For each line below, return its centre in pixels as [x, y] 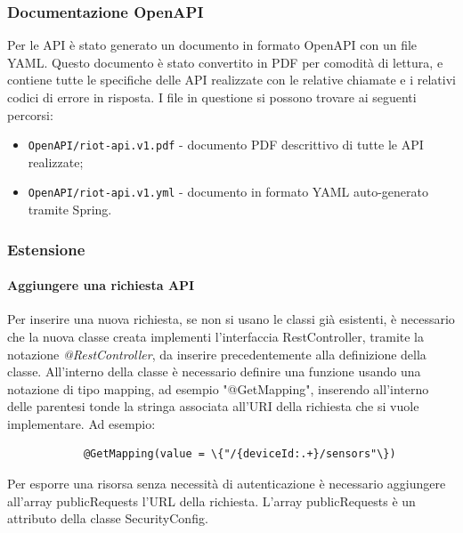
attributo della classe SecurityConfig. [108, 518]
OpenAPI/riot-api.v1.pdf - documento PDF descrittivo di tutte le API [226, 145]
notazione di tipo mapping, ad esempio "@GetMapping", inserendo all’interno [218, 388]
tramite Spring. [70, 210]
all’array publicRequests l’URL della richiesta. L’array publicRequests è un [211, 501]
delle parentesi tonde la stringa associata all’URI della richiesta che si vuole [213, 406]
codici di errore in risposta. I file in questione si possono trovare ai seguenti [212, 97]
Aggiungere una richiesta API [101, 285]
